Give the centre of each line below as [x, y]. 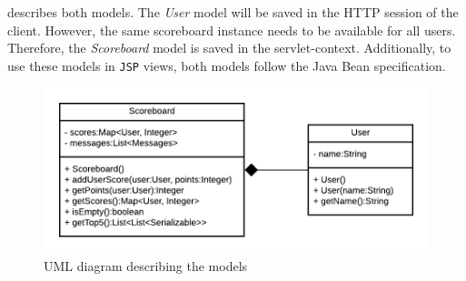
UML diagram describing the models [146, 265]
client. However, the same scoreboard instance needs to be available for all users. [232, 30]
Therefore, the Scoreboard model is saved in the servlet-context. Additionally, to [229, 48]
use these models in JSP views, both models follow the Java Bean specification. [227, 65]
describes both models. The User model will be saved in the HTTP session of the [233, 12]
